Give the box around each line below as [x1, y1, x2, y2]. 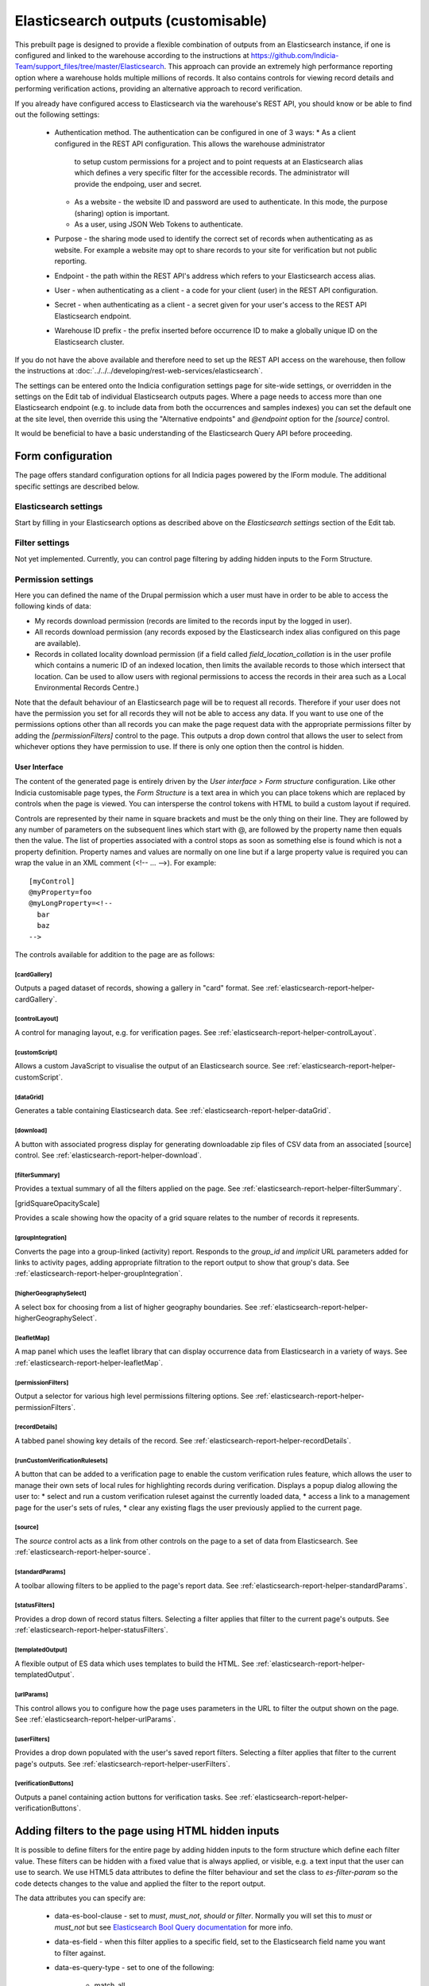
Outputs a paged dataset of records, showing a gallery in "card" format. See [14, 983, 265, 993]
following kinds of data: [14, 601, 91, 611]
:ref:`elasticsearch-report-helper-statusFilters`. [14, 1625, 168, 1635]
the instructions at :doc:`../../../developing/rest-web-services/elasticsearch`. [14, 366, 263, 376]
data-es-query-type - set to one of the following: [54, 1962, 214, 1972]
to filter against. [54, 1948, 106, 1957]
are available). [34, 638, 81, 647]
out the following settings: [14, 110, 100, 119]
